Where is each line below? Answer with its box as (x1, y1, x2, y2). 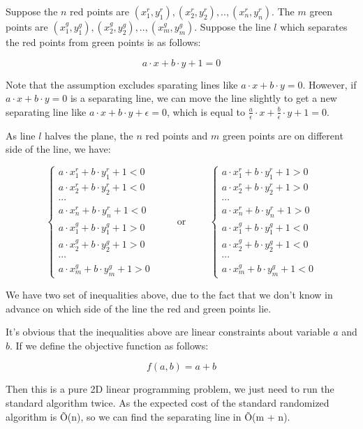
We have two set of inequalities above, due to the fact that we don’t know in (6, 287, 333, 301)
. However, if (302, 77, 357, 91)
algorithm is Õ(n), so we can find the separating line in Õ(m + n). (6, 409, 290, 423)
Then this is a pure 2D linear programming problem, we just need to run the (6, 382, 334, 396)
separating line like (6, 104, 87, 119)
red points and (145, 128, 208, 142)
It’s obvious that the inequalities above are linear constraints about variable (6, 324, 330, 339)
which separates (280, 20, 348, 33)
